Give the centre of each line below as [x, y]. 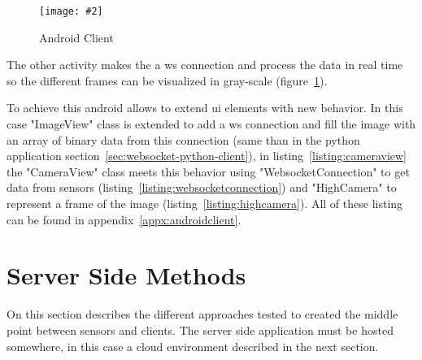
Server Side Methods [126, 275]
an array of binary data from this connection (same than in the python [183, 139]
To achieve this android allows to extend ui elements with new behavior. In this [205, 108]
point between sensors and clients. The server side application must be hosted [200, 330]
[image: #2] [71, 11]
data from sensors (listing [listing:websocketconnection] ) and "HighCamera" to [202, 187]
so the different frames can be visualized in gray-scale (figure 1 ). [167, 80]
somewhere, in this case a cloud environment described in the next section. [193, 346]
